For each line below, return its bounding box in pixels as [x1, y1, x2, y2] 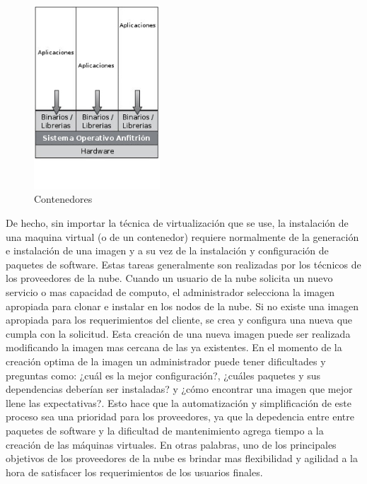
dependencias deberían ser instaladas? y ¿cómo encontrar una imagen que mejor [6, 382, 353, 396]
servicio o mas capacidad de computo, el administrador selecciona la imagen [6, 285, 335, 300]
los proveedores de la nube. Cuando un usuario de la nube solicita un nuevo [6, 271, 333, 285]
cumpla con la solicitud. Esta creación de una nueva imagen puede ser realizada [6, 326, 351, 341]
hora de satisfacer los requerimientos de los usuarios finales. [6, 464, 263, 479]
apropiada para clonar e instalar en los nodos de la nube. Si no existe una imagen [6, 298, 359, 313]
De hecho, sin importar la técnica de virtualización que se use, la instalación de [6, 216, 349, 230]
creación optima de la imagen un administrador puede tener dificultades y [6, 354, 326, 369]
